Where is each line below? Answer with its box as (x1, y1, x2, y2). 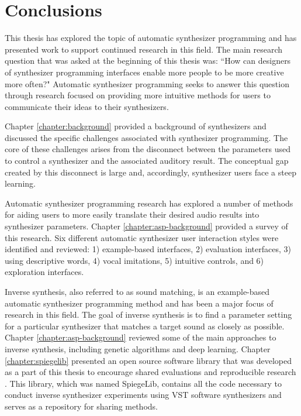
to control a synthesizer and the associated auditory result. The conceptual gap (5, 154, 289, 167)
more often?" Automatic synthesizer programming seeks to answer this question (5, 77, 289, 90)
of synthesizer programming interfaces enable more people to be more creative (5, 66, 284, 78)
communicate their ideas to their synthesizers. (5, 100, 169, 112)
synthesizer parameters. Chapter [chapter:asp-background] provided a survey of (5, 220, 288, 232)
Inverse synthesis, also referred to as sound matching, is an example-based (5, 286, 270, 297)
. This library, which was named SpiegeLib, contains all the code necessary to (5, 377, 282, 389)
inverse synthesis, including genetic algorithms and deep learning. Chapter (5, 342, 271, 355)
